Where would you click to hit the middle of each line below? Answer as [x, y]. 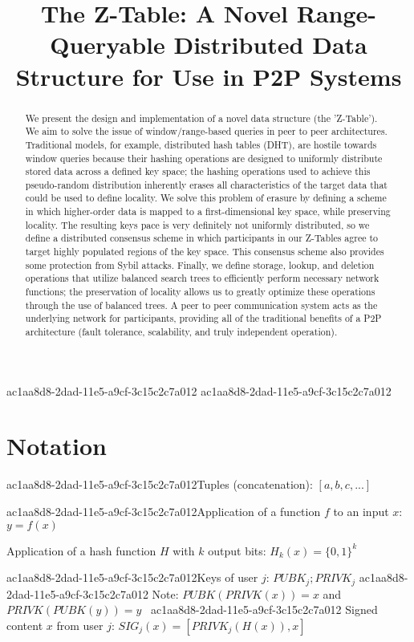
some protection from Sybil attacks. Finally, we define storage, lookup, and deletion [200, 264]
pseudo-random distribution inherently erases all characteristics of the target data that [206, 184]
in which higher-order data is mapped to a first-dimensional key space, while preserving [208, 211]
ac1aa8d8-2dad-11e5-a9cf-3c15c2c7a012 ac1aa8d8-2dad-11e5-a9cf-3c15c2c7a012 [199, 390]
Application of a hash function [81, 550]
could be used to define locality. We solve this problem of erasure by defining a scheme [206, 198]
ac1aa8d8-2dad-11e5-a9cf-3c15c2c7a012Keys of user [132, 577]
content [25, 625]
